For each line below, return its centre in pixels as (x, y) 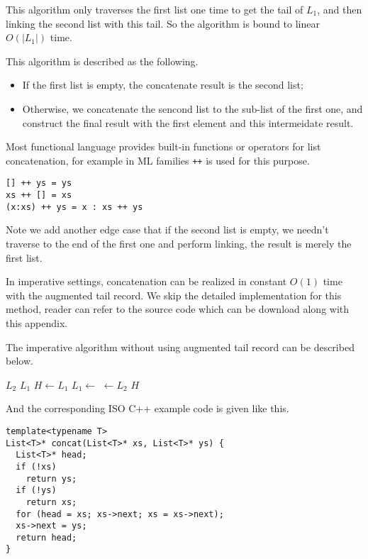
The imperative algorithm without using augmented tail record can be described (180, 347)
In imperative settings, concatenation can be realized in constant (146, 281)
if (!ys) (36, 491)
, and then (340, 9)
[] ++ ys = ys (39, 183)
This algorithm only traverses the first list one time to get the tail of (155, 9)
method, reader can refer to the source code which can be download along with (178, 309)
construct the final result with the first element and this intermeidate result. (188, 122)
